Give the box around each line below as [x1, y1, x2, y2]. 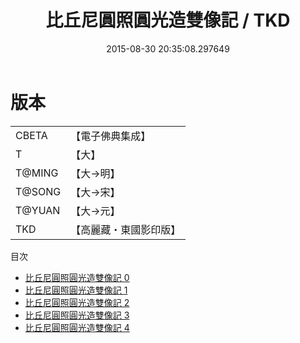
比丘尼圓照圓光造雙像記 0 [24, 271, 130, 283]
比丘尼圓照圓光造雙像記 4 [24, 321, 130, 333]
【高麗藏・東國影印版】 [70, 222, 182, 236]
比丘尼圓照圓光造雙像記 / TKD [45, 9, 291, 32]
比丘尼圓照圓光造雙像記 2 [24, 296, 130, 308]
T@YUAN [15, 203, 61, 217]
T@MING [15, 166, 59, 180]
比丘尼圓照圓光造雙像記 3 [24, 309, 130, 321]
